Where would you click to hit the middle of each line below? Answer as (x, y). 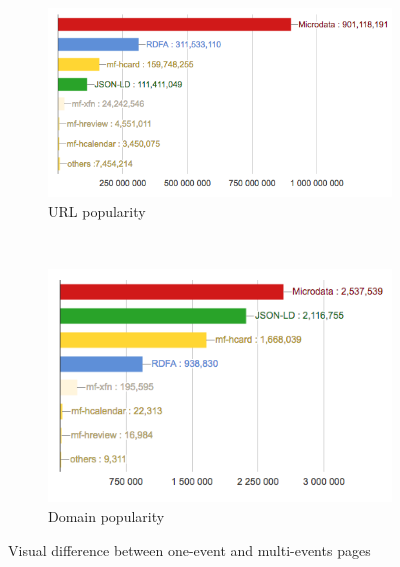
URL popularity (97, 210)
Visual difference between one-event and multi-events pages (189, 549)
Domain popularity (106, 515)
